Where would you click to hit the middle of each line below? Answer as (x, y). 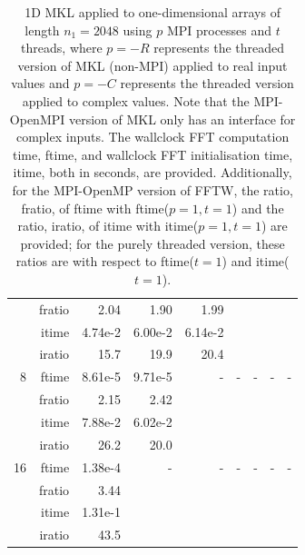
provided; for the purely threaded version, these (152, 243)
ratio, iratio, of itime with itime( (108, 226)
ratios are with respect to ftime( (105, 261)
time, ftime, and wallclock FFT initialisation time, (153, 154)
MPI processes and (219, 30)
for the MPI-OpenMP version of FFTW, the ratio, (152, 189)
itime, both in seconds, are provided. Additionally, (152, 172)
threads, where (62, 48)
